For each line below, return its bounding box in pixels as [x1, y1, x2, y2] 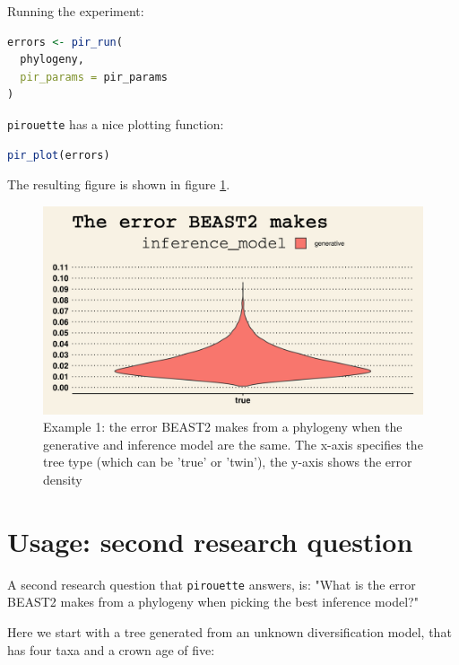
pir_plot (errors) [7, 148, 110, 162]
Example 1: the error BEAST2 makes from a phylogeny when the [43, 417, 403, 436]
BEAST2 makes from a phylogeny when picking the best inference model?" [7, 592, 419, 611]
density [43, 470, 82, 489]
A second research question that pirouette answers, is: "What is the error [7, 574, 416, 593]
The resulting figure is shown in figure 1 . [7, 175, 230, 194]
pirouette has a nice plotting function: [7, 114, 224, 133]
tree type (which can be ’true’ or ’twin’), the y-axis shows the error [43, 452, 412, 471]
